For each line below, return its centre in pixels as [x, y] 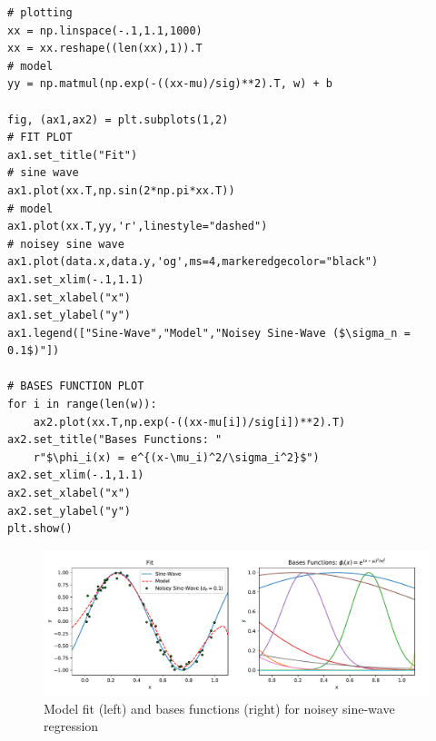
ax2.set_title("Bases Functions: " [115, 440]
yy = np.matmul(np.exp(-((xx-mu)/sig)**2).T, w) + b [170, 84]
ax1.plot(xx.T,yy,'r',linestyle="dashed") [138, 227]
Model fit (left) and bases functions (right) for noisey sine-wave [219, 708]
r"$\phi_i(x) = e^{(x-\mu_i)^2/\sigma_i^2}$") [176, 457]
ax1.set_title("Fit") [73, 155]
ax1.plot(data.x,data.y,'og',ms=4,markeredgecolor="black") [193, 262]
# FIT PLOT [40, 138]
